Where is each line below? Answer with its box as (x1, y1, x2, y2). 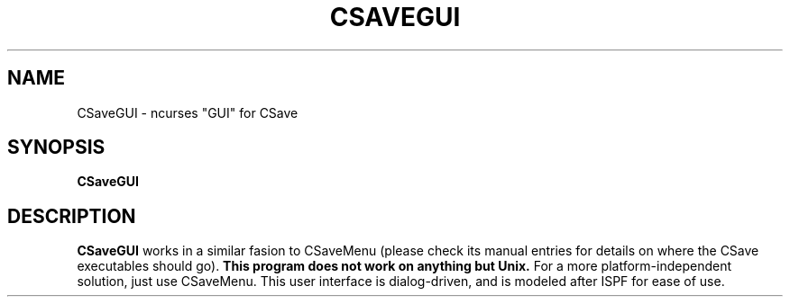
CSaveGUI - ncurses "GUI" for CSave (77, 104, 299, 121)
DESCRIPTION (7, 204, 136, 228)
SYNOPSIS (7, 136, 106, 159)
